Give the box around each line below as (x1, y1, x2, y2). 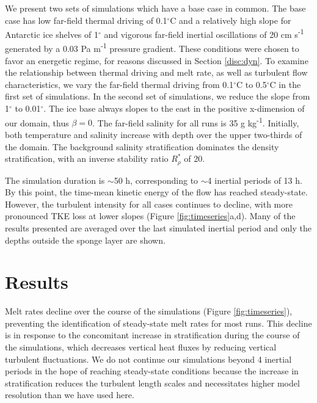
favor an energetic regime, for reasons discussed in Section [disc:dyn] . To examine (5, 54, 308, 67)
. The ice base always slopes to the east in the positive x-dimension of (43, 102, 305, 115)
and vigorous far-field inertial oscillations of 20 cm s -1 (104, 26, 304, 40)
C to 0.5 (236, 78, 267, 90)
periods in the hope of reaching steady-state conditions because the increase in (5, 365, 299, 377)
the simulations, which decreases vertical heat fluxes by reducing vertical (5, 341, 277, 354)
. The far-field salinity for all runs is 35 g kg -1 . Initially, (92, 114, 299, 129)
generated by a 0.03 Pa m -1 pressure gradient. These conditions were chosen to (5, 40, 299, 55)
